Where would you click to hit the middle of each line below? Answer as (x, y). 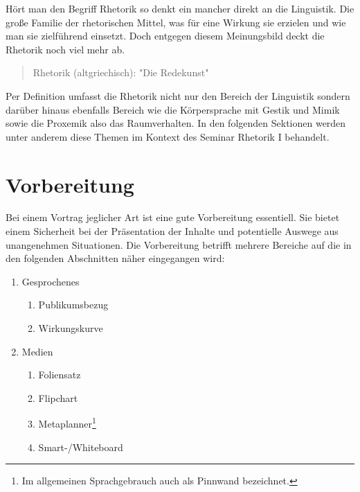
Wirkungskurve (71, 328)
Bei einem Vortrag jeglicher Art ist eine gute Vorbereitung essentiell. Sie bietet (173, 217)
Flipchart (58, 397)
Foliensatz (60, 375)
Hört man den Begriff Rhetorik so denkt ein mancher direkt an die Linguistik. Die (180, 8)
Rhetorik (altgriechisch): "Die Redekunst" (121, 72)
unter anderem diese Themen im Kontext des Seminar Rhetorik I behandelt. (168, 136)
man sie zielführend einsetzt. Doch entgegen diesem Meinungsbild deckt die (165, 36)
